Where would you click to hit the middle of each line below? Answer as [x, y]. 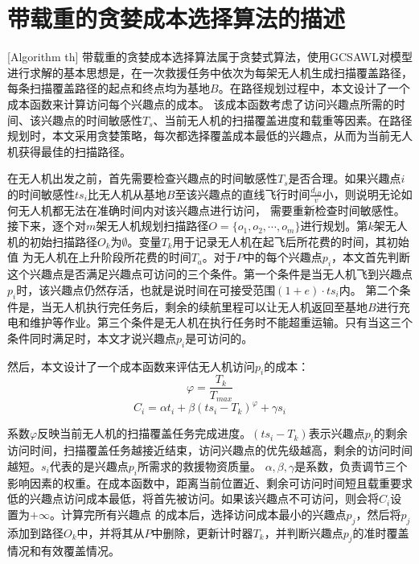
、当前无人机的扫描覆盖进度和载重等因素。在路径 [283, 119]
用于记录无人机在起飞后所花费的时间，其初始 [291, 241]
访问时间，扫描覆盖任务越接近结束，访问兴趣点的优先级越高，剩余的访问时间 [210, 450]
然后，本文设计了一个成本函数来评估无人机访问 [131, 366]
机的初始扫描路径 [52, 241]
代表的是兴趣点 [89, 465]
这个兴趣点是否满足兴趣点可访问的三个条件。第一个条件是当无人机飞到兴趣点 [210, 274]
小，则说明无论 [361, 193]
